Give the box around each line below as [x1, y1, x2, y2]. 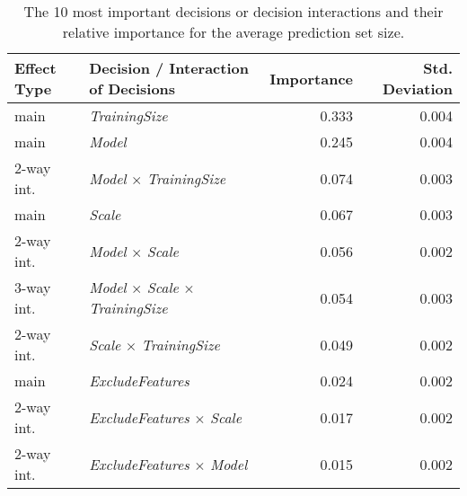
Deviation [383, 78, 453, 99]
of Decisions [89, 78, 176, 99]
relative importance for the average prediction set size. [62, 22, 405, 42]
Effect [14, 58, 57, 78]
